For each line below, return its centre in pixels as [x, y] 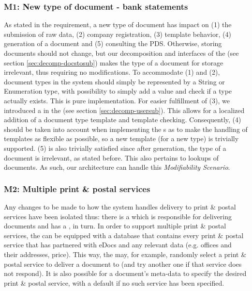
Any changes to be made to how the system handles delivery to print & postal [120, 206]
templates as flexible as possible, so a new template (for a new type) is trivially [121, 138]
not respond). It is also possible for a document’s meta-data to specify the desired [125, 273]
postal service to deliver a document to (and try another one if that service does [123, 264]
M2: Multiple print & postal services [77, 188]
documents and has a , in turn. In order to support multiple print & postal [115, 226]
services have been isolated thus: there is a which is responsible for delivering [118, 216]
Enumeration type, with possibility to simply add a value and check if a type [118, 91]
